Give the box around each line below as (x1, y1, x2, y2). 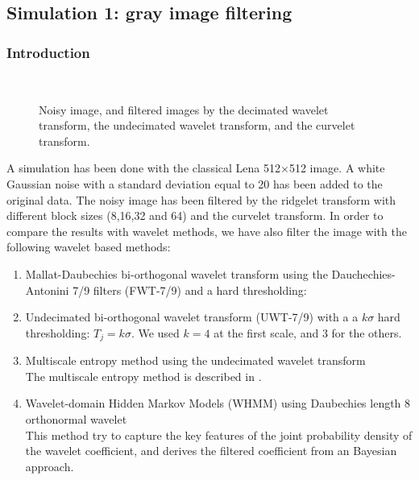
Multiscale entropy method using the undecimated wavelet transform (25, 352, 366, 369)
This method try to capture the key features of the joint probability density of (25, 426, 413, 443)
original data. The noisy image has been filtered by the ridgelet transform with (6, 191, 396, 208)
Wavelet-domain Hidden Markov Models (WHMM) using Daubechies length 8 (25, 395, 411, 412)
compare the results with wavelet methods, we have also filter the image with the (6, 222, 407, 239)
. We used (131, 324, 180, 341)
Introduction (6, 42, 90, 62)
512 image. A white (288, 159, 385, 176)
